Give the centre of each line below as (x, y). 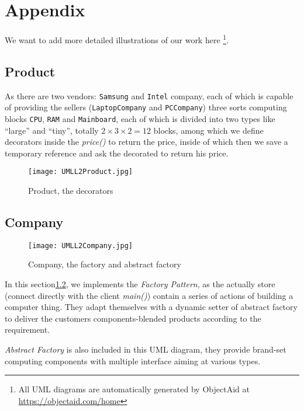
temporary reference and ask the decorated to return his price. (117, 153)
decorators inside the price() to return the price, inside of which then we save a (146, 142)
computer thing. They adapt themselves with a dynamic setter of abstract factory (151, 307)
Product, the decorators (71, 190)
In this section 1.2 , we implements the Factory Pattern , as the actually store (140, 284)
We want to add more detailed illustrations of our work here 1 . (117, 39)
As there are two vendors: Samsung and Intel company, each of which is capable (149, 95)
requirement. (27, 330)
